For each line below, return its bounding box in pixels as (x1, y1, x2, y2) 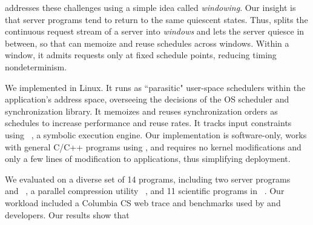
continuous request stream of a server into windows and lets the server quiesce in (5, 25, 305, 38)
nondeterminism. (5, 60, 67, 73)
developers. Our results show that (5, 208, 130, 221)
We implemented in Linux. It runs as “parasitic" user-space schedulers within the (5, 81, 306, 93)
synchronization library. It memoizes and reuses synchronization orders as (5, 104, 278, 117)
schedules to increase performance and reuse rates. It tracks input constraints (5, 116, 292, 129)
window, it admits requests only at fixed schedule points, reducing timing (5, 49, 277, 61)
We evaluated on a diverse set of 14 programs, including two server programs (5, 172, 291, 185)
